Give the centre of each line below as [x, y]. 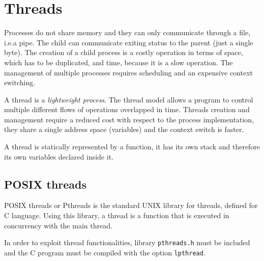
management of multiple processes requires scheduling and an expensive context [128, 72]
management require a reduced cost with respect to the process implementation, [129, 119]
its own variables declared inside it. [59, 156]
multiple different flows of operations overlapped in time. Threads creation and [127, 109]
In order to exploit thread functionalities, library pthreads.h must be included [127, 242]
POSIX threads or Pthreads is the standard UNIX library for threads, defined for [131, 205]
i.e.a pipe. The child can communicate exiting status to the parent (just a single [129, 42]
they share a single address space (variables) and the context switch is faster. [124, 129]
